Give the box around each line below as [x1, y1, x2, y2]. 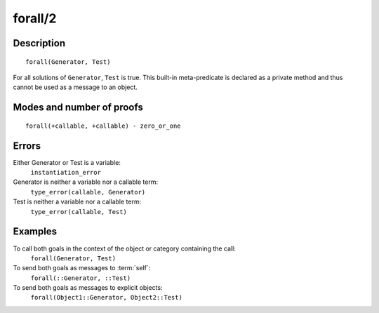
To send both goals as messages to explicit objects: [13, 284, 163, 292]
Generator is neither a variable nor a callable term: [13, 178, 158, 186]
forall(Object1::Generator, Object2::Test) [30, 293, 182, 302]
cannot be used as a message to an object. [13, 83, 138, 91]
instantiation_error [30, 168, 102, 177]
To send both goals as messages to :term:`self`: [13, 264, 151, 272]
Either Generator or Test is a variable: [13, 158, 121, 166]
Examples [13, 225, 58, 238]
